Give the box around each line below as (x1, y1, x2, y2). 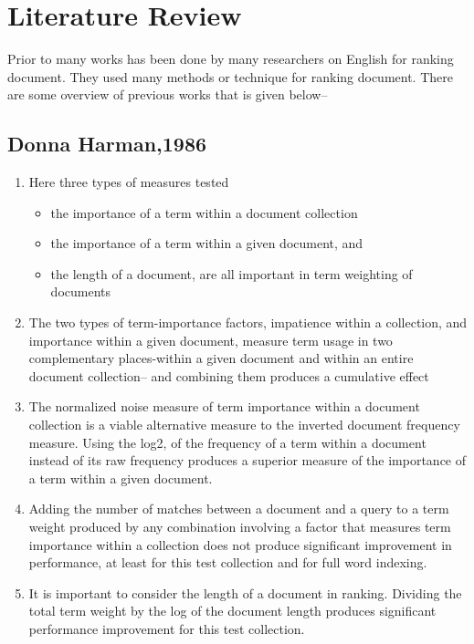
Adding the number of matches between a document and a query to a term (28, 499, 449, 518)
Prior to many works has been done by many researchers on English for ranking (7, 49, 454, 68)
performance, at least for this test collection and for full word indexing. (28, 553, 427, 572)
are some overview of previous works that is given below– (7, 85, 328, 104)
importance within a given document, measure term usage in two (28, 330, 393, 349)
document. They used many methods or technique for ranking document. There (7, 67, 453, 86)
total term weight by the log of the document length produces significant (28, 601, 437, 620)
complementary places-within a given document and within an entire (28, 348, 414, 368)
